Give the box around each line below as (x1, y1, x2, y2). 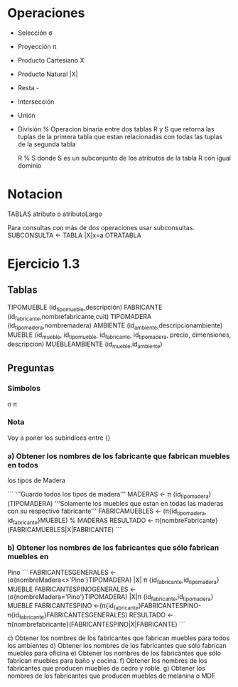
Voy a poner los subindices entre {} (7, 433, 111, 442)
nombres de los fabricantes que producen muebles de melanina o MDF (7, 671, 215, 680)
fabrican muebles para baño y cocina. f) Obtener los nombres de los (7, 656, 207, 665)
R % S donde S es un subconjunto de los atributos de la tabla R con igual (17, 153, 232, 162)
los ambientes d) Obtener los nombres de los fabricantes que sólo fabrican (7, 642, 227, 650)
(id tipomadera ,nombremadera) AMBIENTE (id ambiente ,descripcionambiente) (7, 321, 223, 332)
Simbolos (7, 384, 41, 394)
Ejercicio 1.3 (7, 256, 80, 272)
